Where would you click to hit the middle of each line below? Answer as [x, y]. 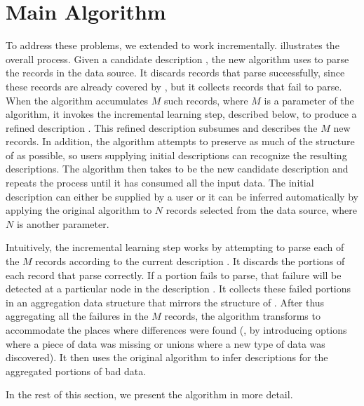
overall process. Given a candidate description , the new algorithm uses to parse [177, 59]
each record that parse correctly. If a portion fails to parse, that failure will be [174, 275]
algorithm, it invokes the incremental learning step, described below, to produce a [181, 114]
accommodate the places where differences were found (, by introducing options [176, 330]
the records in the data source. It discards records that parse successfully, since [175, 73]
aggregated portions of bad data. [76, 371]
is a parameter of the [309, 100]
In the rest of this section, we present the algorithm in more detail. [149, 394]
